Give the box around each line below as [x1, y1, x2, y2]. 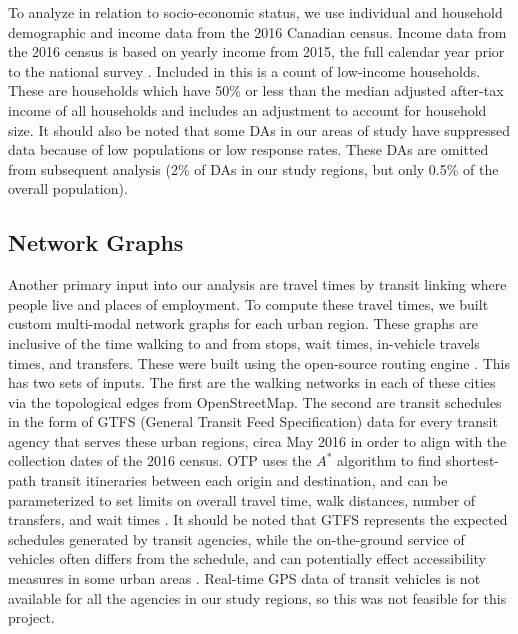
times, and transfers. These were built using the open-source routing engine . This [8, 352, 510, 373]
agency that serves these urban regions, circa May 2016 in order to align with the [8, 430, 507, 451]
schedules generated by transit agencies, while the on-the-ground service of [8, 528, 465, 549]
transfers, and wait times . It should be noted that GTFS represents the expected [8, 509, 508, 530]
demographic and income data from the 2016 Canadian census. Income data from [8, 21, 507, 42]
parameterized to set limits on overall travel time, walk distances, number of [8, 489, 476, 510]
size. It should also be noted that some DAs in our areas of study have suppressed [8, 119, 510, 140]
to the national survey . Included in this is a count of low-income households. [8, 60, 481, 81]
